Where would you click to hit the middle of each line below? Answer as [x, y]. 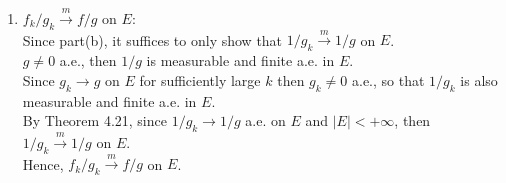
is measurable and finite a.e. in [240, 60]
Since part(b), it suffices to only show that [152, 39]
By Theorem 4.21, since [94, 120]
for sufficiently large [200, 79]
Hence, [43, 163]
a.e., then [88, 60]
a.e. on [265, 120]
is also [479, 79]
